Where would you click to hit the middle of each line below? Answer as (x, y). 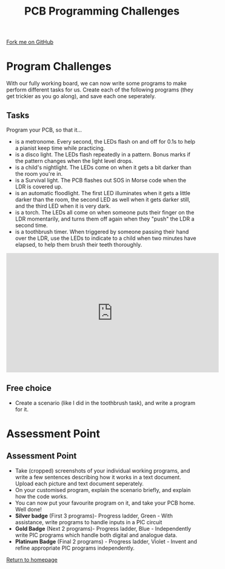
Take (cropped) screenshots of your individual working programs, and (102, 470)
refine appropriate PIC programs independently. (75, 548)
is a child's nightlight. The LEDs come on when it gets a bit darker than (103, 167)
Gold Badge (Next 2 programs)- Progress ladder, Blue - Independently (103, 528)
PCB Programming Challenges (102, 11)
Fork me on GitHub (30, 42)
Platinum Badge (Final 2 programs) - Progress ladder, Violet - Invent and (106, 541)
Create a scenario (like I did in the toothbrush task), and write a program (105, 403)
